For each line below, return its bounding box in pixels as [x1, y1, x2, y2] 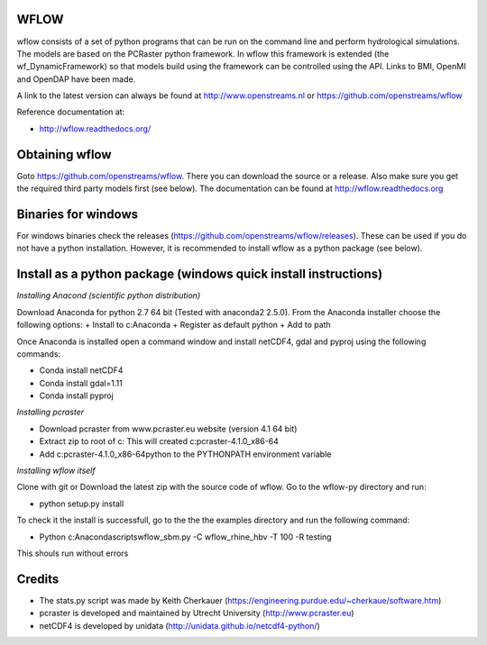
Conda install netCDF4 [39, 365, 124, 376]
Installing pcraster [16, 406, 85, 418]
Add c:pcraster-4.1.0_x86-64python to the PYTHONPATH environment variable [39, 449, 332, 459]
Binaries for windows [16, 206, 139, 222]
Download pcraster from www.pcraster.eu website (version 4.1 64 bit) [39, 423, 298, 434]
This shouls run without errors [16, 548, 129, 559]
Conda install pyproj [39, 390, 115, 401]
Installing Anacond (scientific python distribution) [16, 290, 201, 301]
